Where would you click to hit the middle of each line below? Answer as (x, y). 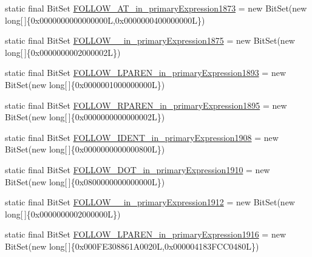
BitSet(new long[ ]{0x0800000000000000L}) (85, 181)
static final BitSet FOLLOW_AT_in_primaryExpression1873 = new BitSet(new (156, 8)
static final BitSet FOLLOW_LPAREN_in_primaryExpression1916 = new (145, 234)
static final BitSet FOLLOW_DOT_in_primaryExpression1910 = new (137, 169)
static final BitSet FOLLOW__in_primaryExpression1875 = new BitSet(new (150, 40)
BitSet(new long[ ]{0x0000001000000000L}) (85, 84)
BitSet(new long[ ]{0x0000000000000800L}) (85, 149)
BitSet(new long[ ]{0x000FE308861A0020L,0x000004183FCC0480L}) (132, 246)
